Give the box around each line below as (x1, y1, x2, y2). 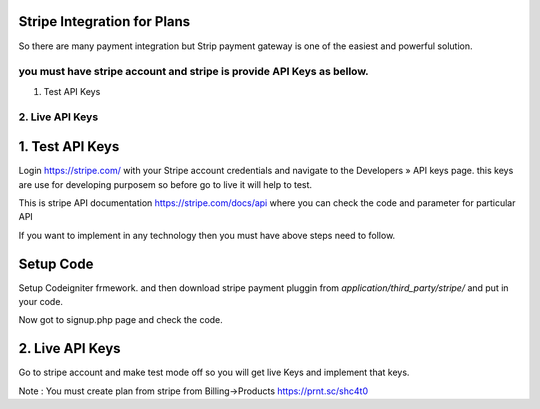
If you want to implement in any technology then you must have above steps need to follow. (18, 229, 396, 241)
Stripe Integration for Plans (18, 13, 191, 30)
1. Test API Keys (18, 138, 120, 155)
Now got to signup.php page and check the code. (18, 314, 224, 326)
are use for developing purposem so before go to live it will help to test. (18, 178, 313, 190)
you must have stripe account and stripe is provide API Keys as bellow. (18, 65, 369, 79)
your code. (18, 295, 64, 307)
